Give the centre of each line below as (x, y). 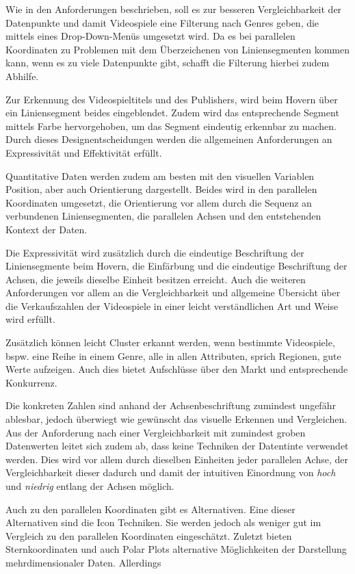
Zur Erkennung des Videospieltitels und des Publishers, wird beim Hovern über (172, 99)
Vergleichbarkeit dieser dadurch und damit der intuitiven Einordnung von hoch (171, 472)
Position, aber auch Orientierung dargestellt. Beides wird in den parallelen (161, 189)
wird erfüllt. (30, 319)
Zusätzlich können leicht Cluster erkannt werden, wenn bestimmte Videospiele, (170, 342)
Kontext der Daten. (47, 229)
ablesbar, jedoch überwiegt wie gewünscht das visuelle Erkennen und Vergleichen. (176, 419)
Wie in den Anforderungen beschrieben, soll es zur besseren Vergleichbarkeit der (174, 9)
